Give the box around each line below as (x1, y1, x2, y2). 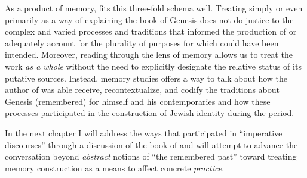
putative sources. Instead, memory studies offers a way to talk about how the (5, 71, 288, 84)
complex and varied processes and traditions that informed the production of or (5, 25, 297, 38)
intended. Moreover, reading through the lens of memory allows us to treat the (5, 48, 293, 61)
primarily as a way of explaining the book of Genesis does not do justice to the (5, 13, 294, 26)
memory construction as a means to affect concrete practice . (5, 161, 225, 174)
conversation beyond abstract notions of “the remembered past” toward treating (5, 150, 297, 163)
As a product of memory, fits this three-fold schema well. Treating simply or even (5, 2, 303, 14)
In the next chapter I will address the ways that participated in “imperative (5, 126, 283, 139)
